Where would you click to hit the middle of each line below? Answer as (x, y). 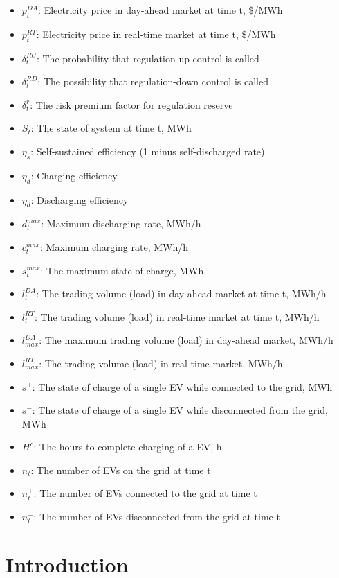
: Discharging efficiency (80, 199)
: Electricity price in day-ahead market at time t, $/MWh (161, 10)
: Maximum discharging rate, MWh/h (121, 224)
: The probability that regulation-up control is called (148, 58)
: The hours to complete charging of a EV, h (128, 447)
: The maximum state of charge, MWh (122, 270)
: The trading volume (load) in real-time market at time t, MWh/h (177, 316)
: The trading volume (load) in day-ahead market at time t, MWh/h (181, 294)
